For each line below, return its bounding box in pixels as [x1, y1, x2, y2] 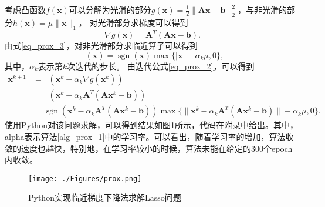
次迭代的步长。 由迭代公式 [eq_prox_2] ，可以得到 [67, 59, 255, 72]
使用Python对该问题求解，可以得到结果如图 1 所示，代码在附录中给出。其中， [5, 119, 298, 131]
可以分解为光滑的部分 [69, 4, 151, 15]
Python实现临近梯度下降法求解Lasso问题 [28, 191, 181, 203]
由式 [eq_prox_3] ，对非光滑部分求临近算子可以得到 [5, 39, 198, 52]
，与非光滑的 [238, 4, 287, 15]
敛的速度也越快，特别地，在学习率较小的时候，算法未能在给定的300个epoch [5, 142, 293, 154]
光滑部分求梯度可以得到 [97, 16, 188, 28]
